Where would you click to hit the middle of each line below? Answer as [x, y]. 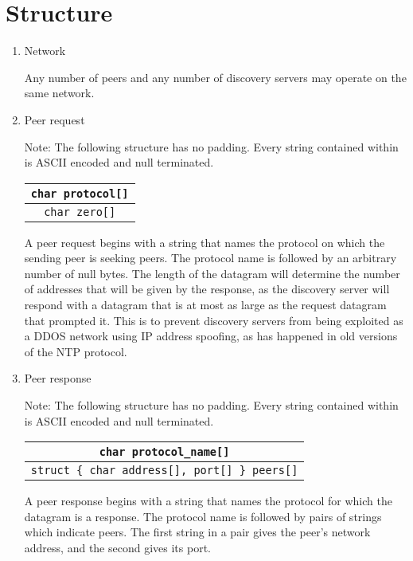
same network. [59, 93]
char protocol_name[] [164, 452]
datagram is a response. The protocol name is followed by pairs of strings [203, 516]
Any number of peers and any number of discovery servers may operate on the [215, 77]
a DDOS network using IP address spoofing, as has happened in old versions [211, 336]
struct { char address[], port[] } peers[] [164, 471]
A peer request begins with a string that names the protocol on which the [205, 242]
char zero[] [80, 212]
